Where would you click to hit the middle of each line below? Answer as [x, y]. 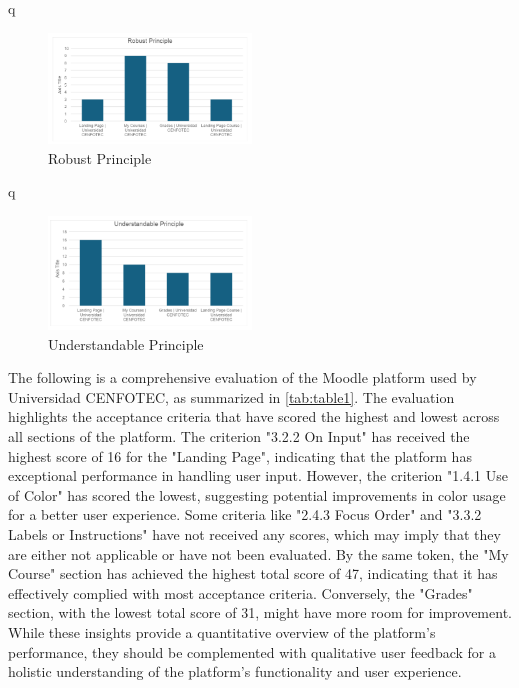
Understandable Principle [126, 343]
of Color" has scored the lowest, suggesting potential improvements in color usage [257, 494]
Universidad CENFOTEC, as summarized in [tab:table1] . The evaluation [231, 396]
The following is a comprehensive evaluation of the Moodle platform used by [242, 377]
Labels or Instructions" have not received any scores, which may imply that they [254, 534]
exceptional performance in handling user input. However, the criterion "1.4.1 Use [258, 475]
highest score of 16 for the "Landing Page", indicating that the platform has [240, 455]
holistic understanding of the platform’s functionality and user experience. [235, 671]
